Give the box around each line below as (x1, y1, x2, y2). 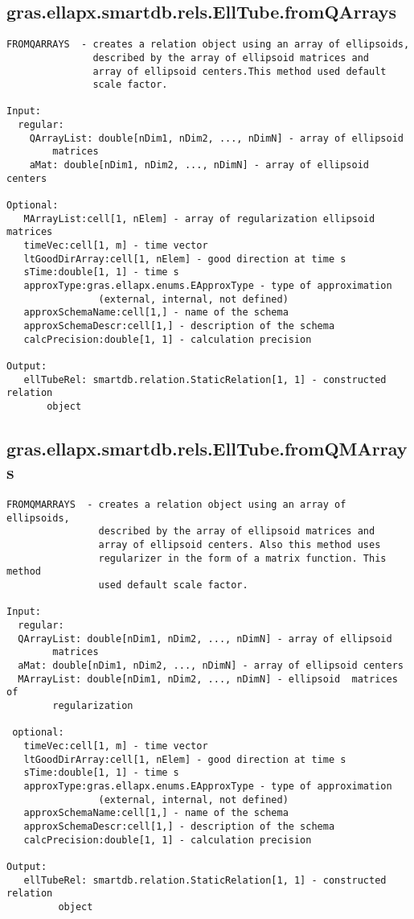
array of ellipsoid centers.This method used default (92, 65, 387, 77)
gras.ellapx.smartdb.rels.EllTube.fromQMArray (6, 435, 408, 460)
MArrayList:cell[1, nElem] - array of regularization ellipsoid (23, 212, 375, 225)
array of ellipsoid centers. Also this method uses (98, 539, 381, 551)
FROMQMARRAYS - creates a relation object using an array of (6, 499, 346, 511)
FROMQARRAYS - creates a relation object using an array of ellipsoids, (6, 39, 410, 51)
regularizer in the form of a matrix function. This (98, 552, 387, 564)
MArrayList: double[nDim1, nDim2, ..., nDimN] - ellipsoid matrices (18, 673, 398, 685)
